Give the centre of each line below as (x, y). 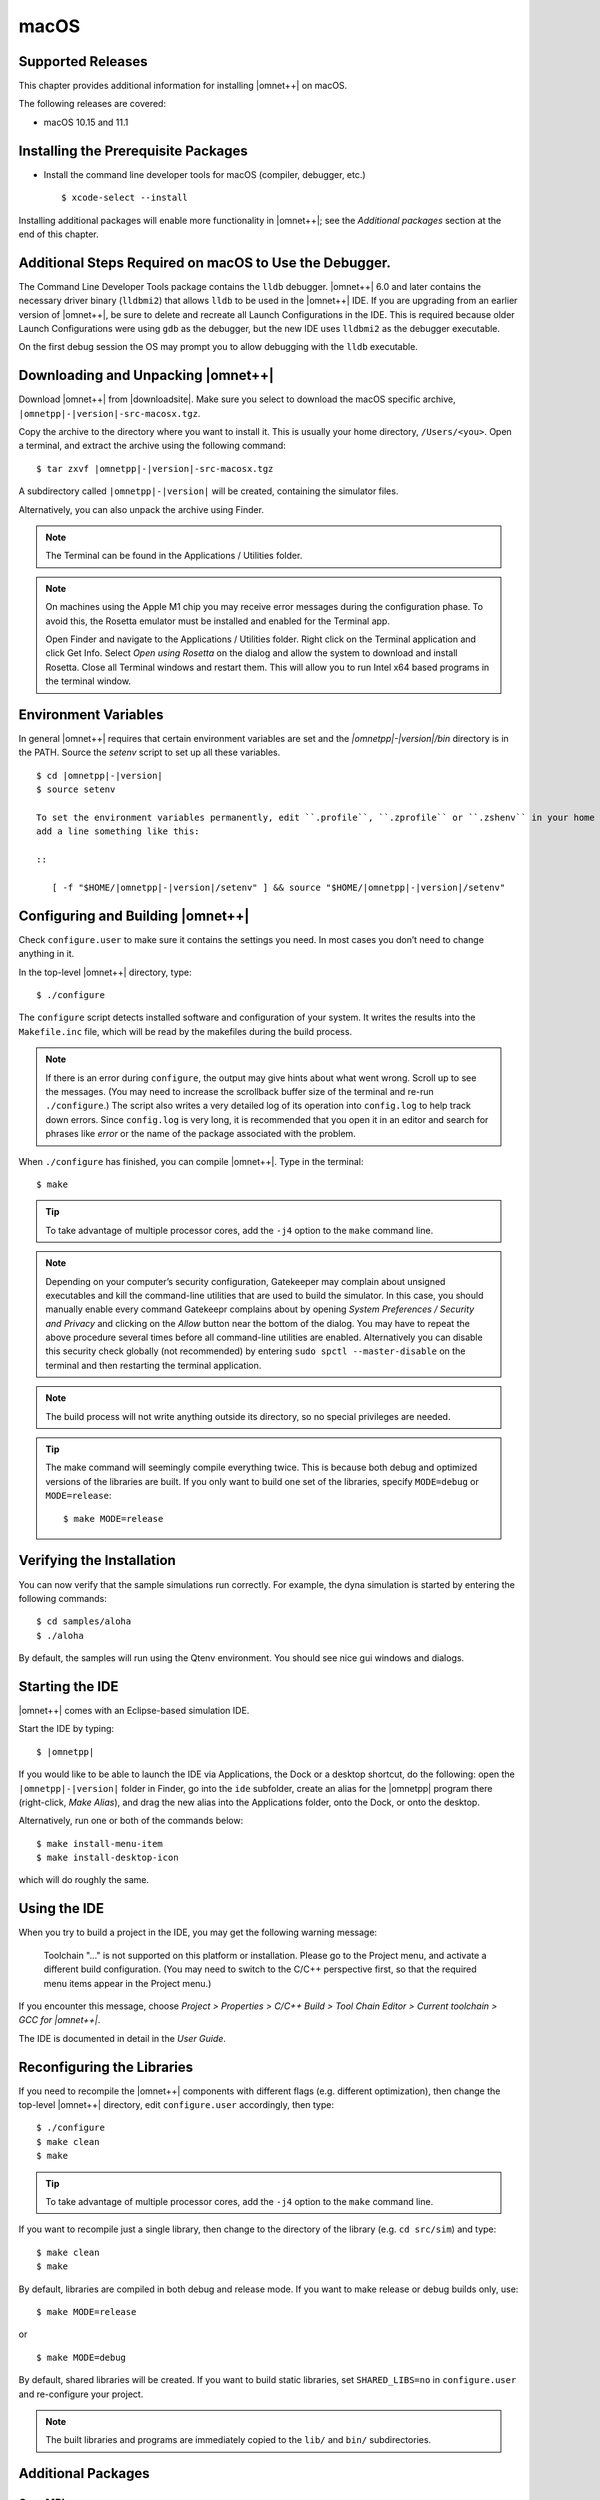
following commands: (62, 1598)
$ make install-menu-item (100, 1843)
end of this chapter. (58, 234)
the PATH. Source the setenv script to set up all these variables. (149, 752)
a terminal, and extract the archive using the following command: (152, 446)
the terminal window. (88, 681)
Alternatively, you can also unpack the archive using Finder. (141, 509)
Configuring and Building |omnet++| (134, 915)
